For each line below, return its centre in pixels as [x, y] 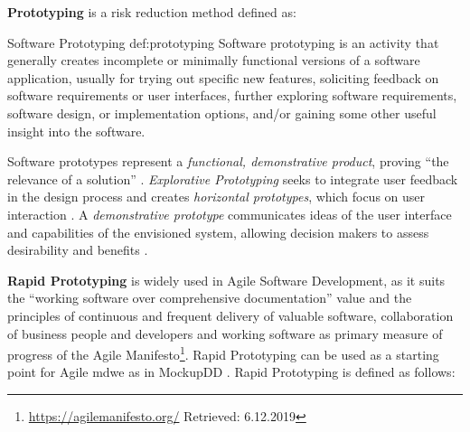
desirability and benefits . [78, 250]
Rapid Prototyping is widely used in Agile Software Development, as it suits [226, 280]
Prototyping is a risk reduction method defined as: [152, 12]
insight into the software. [76, 131]
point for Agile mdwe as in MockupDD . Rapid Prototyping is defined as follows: [231, 372]
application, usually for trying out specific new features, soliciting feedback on [223, 77]
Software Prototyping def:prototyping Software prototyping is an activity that [223, 42]
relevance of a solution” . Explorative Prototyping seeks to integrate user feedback [233, 178]
